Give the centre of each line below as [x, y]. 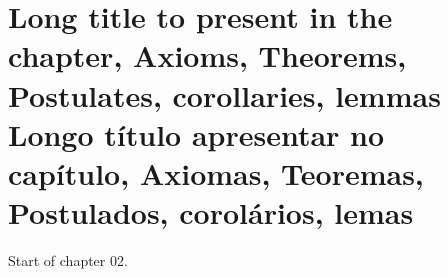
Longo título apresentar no [196, 133]
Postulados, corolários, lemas [211, 212]
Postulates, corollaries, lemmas [224, 94]
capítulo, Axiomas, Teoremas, [216, 172]
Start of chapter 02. [68, 260]
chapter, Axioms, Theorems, [207, 55]
